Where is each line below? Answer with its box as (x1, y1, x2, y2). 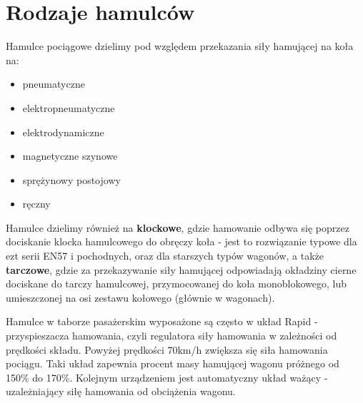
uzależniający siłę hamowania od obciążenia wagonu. (6, 384, 236, 399)
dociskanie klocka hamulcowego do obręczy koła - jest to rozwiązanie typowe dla (6, 234, 357, 249)
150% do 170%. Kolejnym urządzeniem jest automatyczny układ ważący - (6, 369, 328, 384)
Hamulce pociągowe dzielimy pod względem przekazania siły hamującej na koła (6, 39, 354, 53)
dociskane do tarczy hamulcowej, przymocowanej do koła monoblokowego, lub (6, 276, 347, 291)
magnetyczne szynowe (22, 148, 118, 163)
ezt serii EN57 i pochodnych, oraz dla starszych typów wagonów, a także (6, 248, 324, 263)
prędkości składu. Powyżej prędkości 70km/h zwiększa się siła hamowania (6, 342, 328, 357)
